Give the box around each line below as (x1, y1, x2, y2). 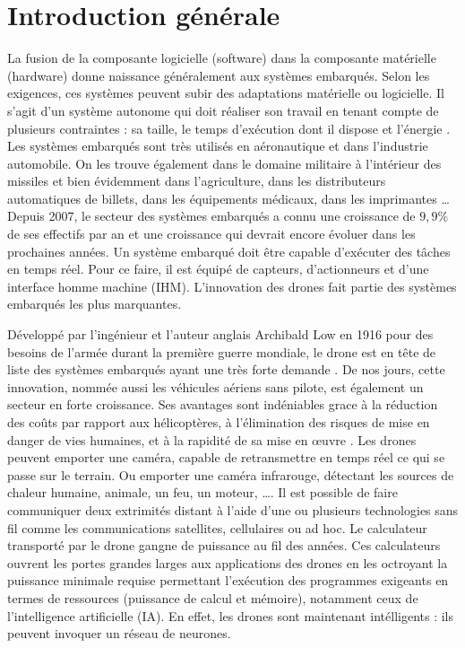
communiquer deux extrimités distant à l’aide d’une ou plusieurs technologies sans (7, 500, 459, 519)
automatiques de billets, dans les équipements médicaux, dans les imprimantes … (7, 188, 450, 207)
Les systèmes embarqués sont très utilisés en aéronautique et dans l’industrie (7, 136, 428, 155)
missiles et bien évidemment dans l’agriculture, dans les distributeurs (7, 171, 386, 190)
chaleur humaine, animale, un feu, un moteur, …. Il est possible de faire (7, 483, 398, 502)
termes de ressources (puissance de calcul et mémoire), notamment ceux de (7, 588, 418, 607)
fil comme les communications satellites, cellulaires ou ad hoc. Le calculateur (7, 518, 427, 537)
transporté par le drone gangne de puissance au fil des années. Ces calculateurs (7, 536, 441, 555)
